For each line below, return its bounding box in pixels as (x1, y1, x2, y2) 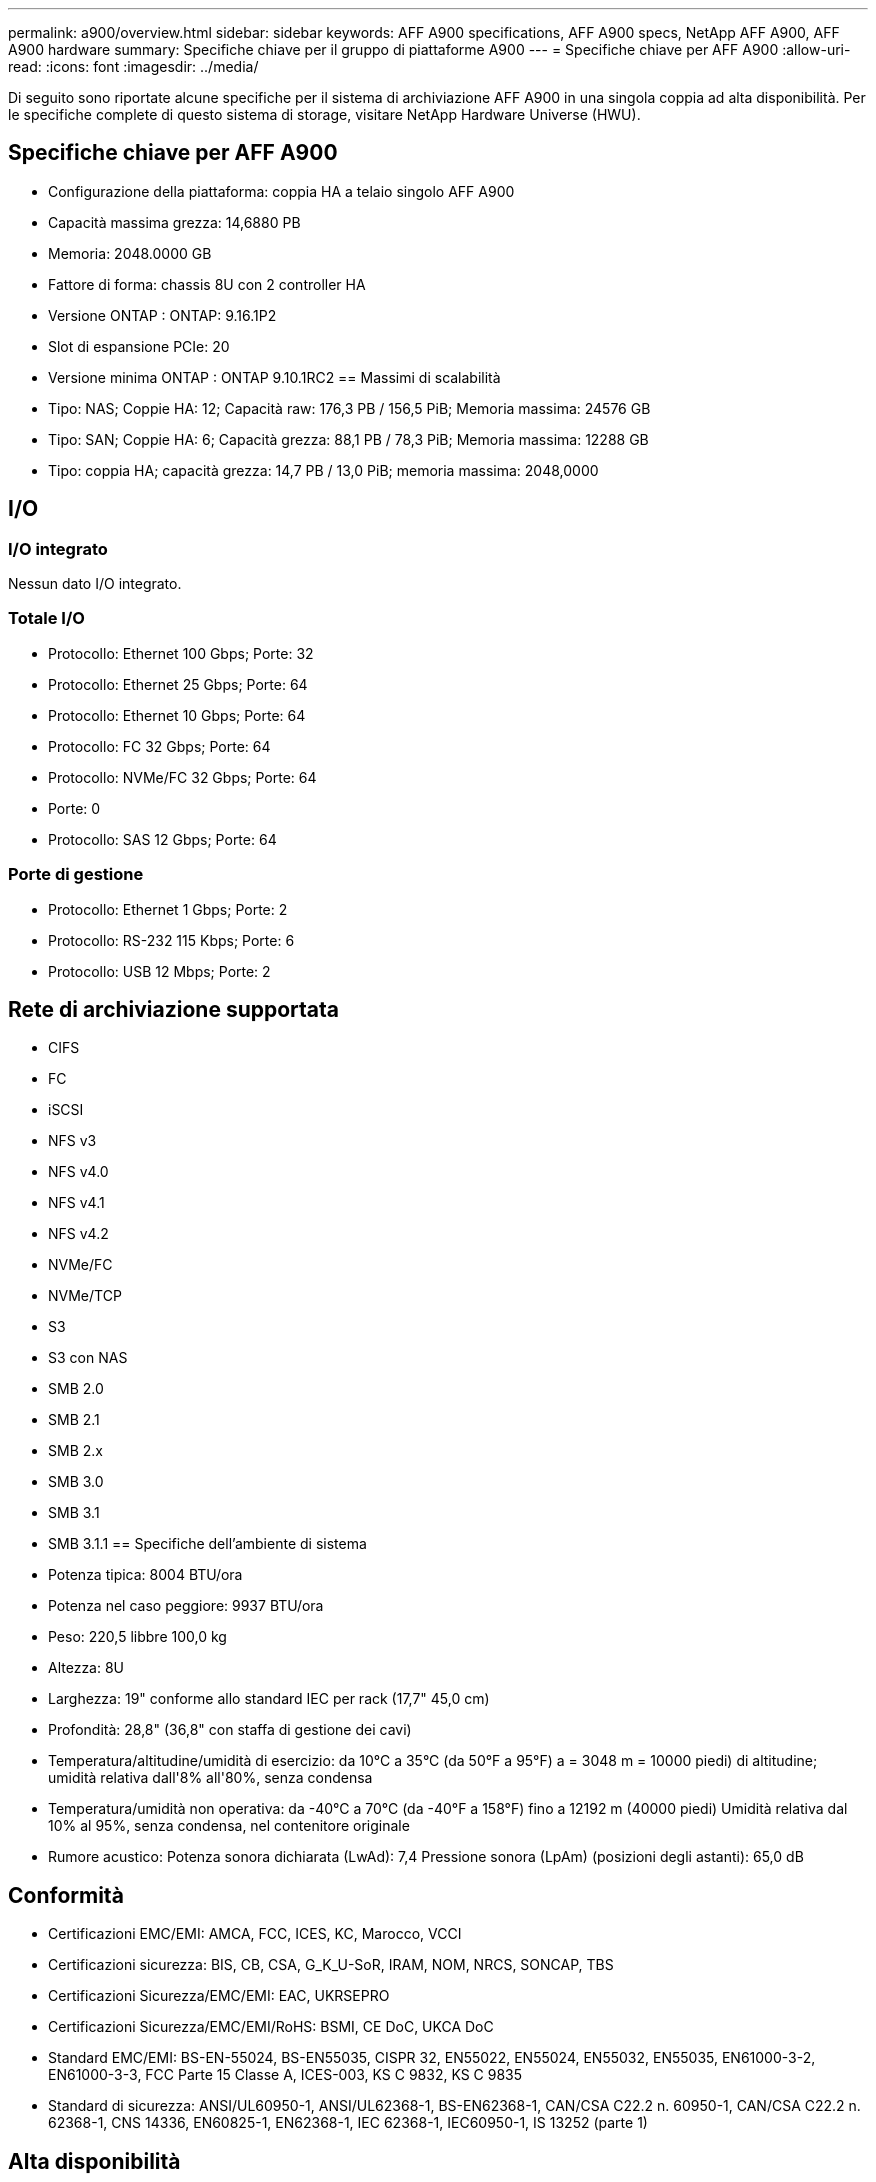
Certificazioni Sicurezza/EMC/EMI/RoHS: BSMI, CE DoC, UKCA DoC (48, 2018, 494, 2036)
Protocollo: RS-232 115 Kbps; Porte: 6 (48, 931, 295, 949)
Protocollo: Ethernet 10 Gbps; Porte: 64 (48, 706, 306, 724)
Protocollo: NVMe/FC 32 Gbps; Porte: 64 (48, 768, 317, 786)
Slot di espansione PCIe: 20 (48, 337, 230, 355)
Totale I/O (8, 608, 85, 629)
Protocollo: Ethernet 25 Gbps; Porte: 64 (48, 675, 308, 693)
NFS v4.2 (48, 1225, 109, 1243)
